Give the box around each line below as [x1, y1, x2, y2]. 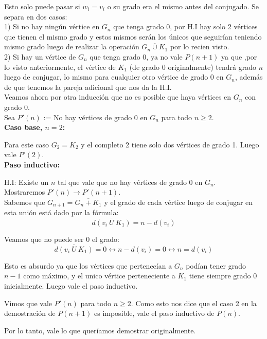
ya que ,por [221, 51, 257, 62]
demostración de [4, 308, 56, 318]
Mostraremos [4, 186, 45, 197]
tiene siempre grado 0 [189, 270, 257, 281]
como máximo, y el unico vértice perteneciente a [23, 270, 175, 281]
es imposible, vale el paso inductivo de [94, 308, 215, 318]
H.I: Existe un [4, 176, 49, 187]
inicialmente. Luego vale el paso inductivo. [4, 280, 138, 291]
